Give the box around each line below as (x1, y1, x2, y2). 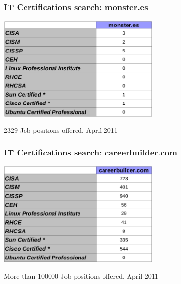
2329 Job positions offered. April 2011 (4, 125, 118, 135)
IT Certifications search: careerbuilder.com (4, 146, 177, 158)
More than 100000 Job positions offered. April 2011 (4, 271, 158, 281)
